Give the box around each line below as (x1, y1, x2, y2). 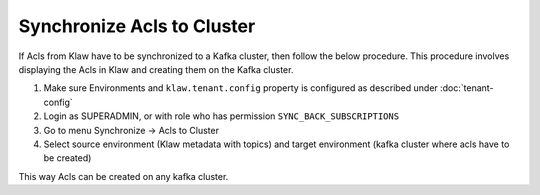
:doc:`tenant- (440, 82, 494, 94)
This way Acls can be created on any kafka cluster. (18, 170, 229, 182)
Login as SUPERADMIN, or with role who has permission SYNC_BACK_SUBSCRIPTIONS (43, 110, 400, 122)
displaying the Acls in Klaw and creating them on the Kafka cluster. (18, 63, 294, 75)
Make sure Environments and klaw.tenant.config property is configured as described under (43, 82, 439, 94)
